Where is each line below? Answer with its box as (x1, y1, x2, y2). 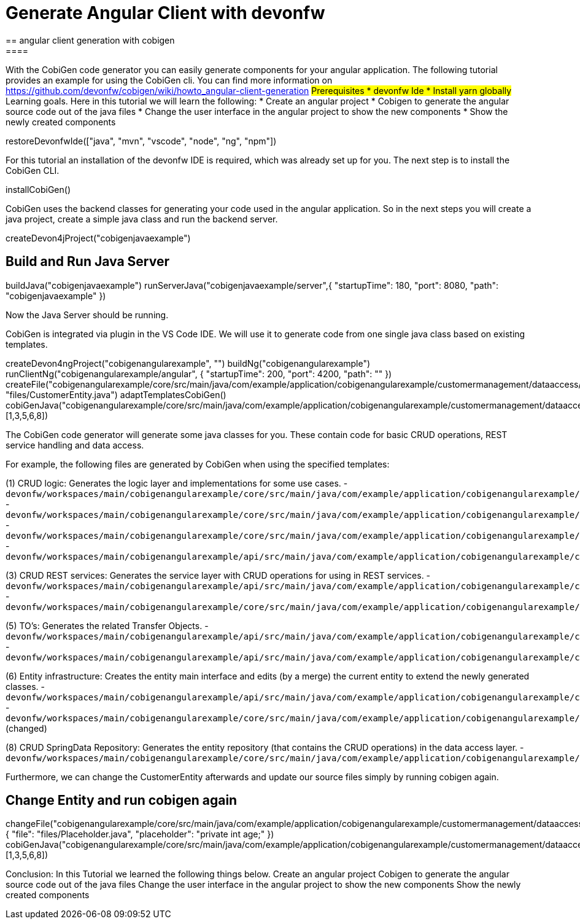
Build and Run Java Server (6, 254, 170, 270)
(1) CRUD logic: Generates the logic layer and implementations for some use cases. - (6, 477, 348, 488)
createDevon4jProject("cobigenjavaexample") (6, 232, 191, 243)
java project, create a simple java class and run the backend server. (6, 213, 278, 224)
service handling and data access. (6, 439, 144, 450)
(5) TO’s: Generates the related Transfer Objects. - (6, 620, 209, 631)
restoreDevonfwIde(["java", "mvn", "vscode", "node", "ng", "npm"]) (6, 135, 277, 146)
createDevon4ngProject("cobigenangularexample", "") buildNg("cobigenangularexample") (6, 358, 371, 369)
